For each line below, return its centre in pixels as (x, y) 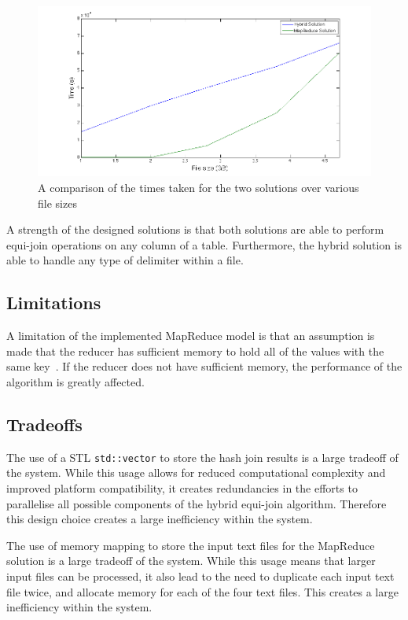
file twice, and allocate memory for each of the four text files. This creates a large (202, 591)
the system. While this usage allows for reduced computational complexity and (196, 472)
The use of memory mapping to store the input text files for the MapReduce (191, 545)
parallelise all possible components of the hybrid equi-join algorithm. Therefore (197, 503)
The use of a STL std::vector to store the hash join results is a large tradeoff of (202, 457)
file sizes (57, 203)
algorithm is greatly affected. (75, 381)
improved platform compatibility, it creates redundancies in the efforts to (182, 487)
